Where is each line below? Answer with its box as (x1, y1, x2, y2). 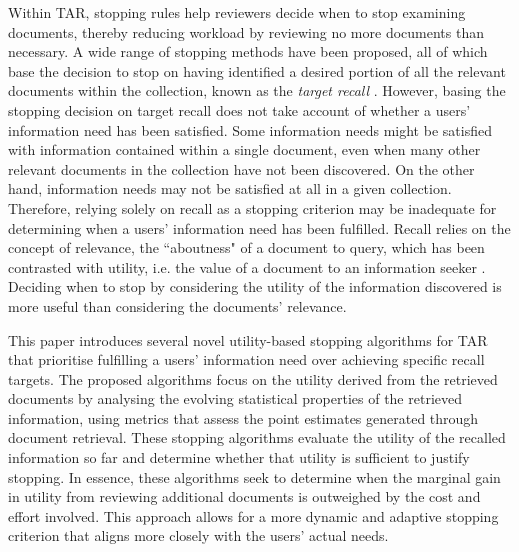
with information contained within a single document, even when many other (8, 139, 481, 160)
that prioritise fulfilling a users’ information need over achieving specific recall (8, 349, 485, 370)
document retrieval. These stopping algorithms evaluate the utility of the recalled (8, 427, 506, 448)
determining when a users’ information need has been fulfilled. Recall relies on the (8, 217, 511, 238)
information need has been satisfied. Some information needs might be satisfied (8, 119, 492, 140)
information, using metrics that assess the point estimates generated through (8, 407, 479, 428)
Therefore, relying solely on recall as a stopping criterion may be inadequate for (8, 197, 497, 218)
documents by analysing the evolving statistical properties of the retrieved (8, 388, 462, 409)
